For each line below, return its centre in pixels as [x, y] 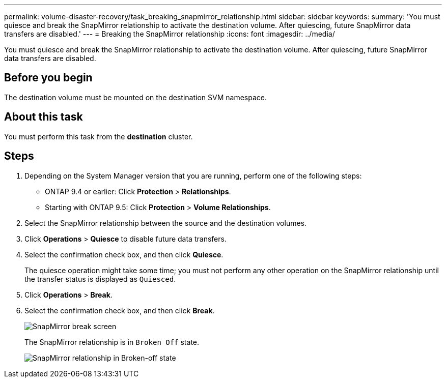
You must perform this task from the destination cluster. [99, 136]
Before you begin [48, 78]
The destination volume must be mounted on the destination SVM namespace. [135, 97]
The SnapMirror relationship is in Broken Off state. [112, 342]
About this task [44, 117]
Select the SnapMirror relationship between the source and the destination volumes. [166, 223]
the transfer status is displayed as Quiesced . [100, 279]
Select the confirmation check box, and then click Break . [120, 310]
